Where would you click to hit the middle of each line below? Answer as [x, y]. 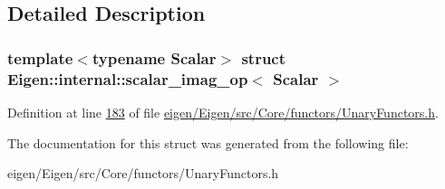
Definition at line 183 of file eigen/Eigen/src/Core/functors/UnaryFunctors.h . [223, 112]
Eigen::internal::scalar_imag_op [128, 78]
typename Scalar [154, 57]
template [40, 57]
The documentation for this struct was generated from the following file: [208, 142]
